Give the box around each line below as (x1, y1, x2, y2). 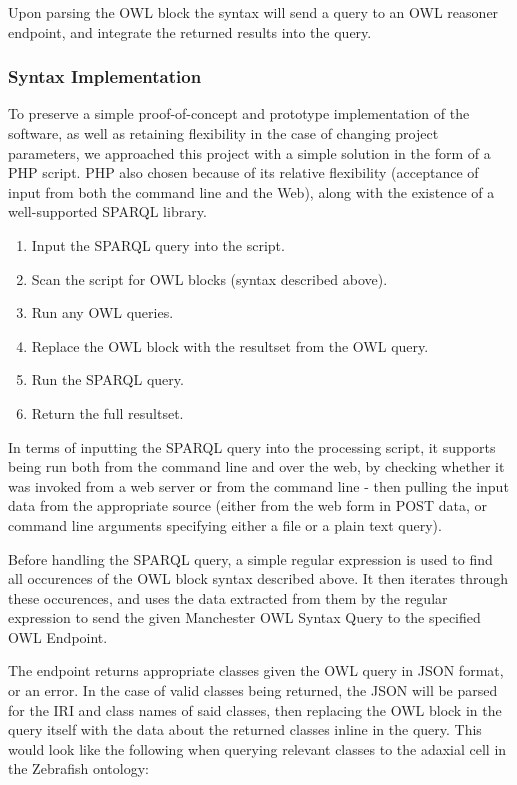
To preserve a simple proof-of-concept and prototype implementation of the (8, 103, 470, 124)
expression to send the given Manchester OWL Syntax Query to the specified (8, 607, 481, 628)
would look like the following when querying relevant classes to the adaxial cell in (8, 738, 507, 759)
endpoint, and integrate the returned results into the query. (8, 21, 372, 42)
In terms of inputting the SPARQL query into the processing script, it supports (8, 436, 496, 457)
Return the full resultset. (31, 402, 184, 423)
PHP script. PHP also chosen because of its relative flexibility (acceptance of (8, 162, 479, 183)
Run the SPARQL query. (31, 369, 184, 390)
